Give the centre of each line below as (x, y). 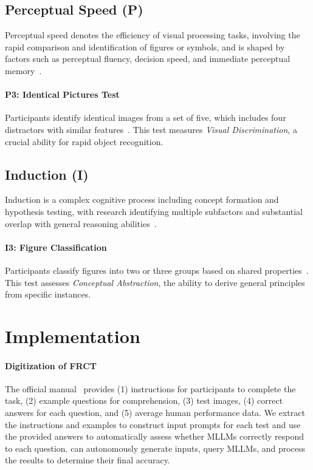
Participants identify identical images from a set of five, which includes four (146, 118)
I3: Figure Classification (56, 247)
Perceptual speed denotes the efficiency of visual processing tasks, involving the (153, 35)
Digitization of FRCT (51, 365)
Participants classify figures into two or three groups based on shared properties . (157, 270)
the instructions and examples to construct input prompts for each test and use (153, 424)
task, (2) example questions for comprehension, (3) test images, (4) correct (144, 400)
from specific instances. (48, 294)
